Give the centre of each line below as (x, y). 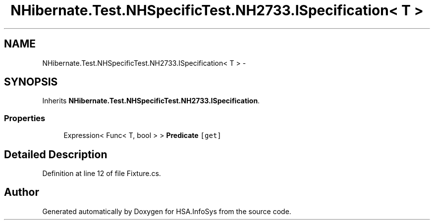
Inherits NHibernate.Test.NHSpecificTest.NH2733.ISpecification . (151, 101)
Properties (25, 118)
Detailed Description (56, 154)
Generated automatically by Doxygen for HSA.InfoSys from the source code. (167, 211)
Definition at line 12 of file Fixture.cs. (102, 174)
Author (22, 192)
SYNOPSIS (31, 82)
